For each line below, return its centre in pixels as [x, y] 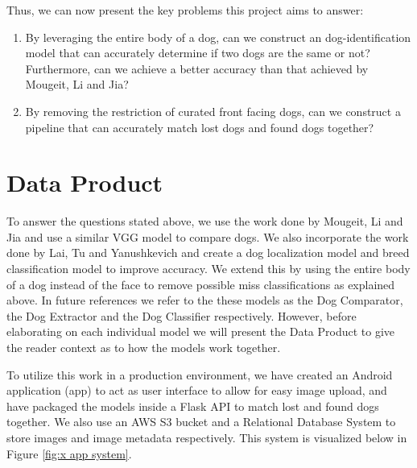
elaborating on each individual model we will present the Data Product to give [201, 331]
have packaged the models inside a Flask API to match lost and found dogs [193, 406]
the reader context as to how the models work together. [144, 348]
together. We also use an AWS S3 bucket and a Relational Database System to [201, 422]
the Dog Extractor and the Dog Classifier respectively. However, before [182, 315]
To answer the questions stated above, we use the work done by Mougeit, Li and [205, 221]
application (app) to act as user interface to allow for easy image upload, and [197, 390]
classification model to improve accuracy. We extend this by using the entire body [208, 269]
